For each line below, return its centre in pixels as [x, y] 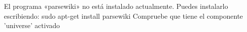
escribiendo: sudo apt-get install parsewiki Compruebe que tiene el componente [123, 16]
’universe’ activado [32, 25]
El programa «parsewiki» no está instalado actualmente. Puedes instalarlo [116, 6]
